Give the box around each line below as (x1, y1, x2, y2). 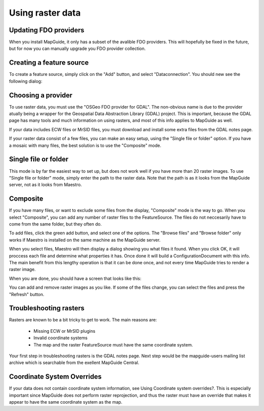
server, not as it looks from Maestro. (9, 182, 82, 188)
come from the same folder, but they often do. (9, 221, 102, 227)
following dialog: (9, 78, 43, 84)
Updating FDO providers (9, 26, 85, 34)
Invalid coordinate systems (33, 335, 88, 341)
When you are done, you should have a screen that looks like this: (9, 275, 142, 281)
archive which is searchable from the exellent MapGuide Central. (9, 360, 139, 365)
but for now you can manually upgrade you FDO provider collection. (9, 46, 146, 51)
